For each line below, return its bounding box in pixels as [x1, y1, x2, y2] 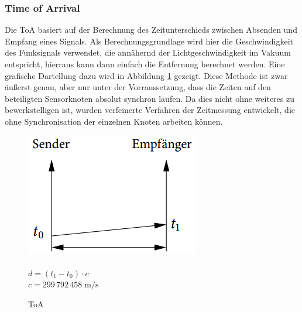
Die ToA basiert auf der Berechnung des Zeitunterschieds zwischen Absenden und [5, 23, 297, 36]
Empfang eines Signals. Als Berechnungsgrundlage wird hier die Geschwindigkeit [5, 35, 293, 47]
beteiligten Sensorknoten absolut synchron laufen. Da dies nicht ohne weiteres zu [5, 92, 294, 104]
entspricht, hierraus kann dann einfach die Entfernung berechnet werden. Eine [5, 58, 285, 70]
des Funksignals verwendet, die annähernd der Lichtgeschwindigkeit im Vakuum [5, 46, 291, 59]
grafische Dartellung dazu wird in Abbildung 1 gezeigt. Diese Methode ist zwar [5, 69, 288, 81]
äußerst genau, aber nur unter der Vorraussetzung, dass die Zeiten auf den [5, 81, 271, 93]
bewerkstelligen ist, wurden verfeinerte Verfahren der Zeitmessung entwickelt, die [5, 104, 296, 116]
